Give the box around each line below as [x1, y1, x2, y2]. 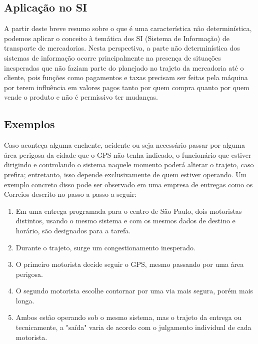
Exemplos [4, 116, 55, 132]
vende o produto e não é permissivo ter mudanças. [4, 92, 158, 102]
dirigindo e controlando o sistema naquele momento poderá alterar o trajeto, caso [4, 159, 254, 170]
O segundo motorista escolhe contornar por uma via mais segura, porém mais [15, 285, 253, 296]
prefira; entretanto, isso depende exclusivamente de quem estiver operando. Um [4, 169, 247, 179]
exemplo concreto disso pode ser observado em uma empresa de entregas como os [4, 179, 253, 189]
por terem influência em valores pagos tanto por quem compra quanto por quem [4, 82, 249, 92]
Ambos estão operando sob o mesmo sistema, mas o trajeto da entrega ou [15, 312, 242, 322]
